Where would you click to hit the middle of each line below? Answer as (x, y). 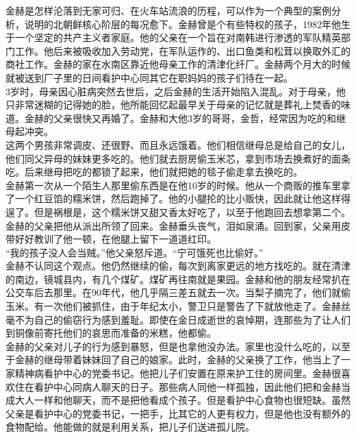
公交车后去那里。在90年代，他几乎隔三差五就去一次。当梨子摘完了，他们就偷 (178, 292)
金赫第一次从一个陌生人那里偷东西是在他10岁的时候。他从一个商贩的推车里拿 (178, 185)
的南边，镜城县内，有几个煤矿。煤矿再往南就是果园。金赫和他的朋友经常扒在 (178, 279)
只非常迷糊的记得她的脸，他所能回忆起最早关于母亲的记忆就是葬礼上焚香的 (173, 105)
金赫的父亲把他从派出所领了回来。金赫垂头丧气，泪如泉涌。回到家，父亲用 (173, 225)
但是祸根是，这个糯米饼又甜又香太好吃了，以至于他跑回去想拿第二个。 (192, 211)
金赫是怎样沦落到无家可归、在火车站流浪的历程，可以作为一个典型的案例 (168, 10)
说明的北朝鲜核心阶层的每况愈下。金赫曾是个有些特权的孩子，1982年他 (182, 24)
